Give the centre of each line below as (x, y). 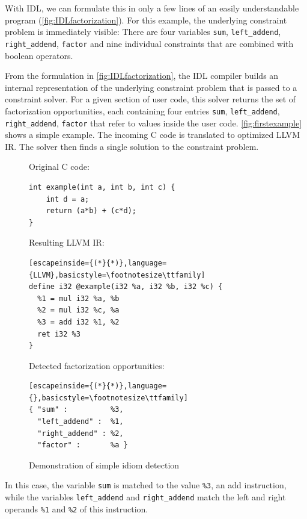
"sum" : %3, (81, 410)
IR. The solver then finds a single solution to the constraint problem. (132, 146)
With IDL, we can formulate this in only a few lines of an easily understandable (152, 8)
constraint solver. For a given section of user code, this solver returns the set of (150, 99)
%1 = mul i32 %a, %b (78, 298)
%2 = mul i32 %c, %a (78, 310)
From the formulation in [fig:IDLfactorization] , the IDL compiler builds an (142, 76)
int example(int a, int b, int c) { (102, 187)
